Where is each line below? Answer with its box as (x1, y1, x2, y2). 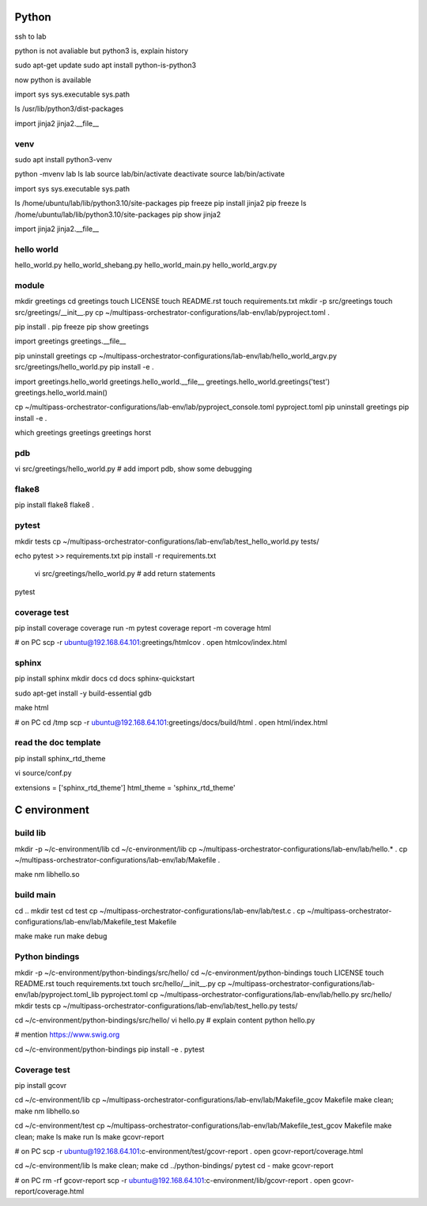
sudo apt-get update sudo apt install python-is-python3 (14, 60, 197, 70)
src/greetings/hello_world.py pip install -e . (14, 362, 154, 372)
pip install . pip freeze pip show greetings (14, 322, 149, 332)
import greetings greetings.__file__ (14, 336, 127, 346)
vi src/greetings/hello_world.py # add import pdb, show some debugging (14, 464, 252, 474)
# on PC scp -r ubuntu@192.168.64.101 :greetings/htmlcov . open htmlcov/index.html (14, 638, 288, 647)
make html (14, 703, 49, 712)
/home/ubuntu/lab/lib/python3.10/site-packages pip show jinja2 (14, 210, 221, 219)
